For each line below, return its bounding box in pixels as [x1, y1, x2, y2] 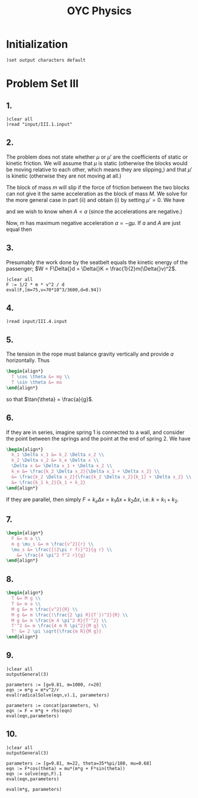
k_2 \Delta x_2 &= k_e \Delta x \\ [11, 457, 99, 464]
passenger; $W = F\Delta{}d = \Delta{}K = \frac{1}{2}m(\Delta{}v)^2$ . [6, 265, 177, 272]
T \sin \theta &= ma [11, 379, 62, 385]
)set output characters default [6, 57, 86, 63]
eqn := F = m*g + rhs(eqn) [6, 708, 73, 714]
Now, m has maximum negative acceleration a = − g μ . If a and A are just [6, 219, 181, 226]
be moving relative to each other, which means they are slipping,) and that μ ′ [6, 166, 192, 173]
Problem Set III [6, 77, 79, 90]
